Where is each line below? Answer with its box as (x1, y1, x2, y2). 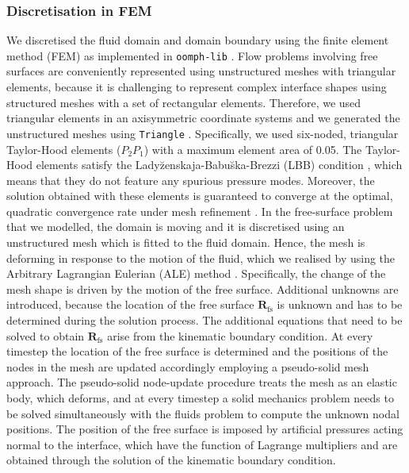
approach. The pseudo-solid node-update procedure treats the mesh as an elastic (6, 374, 397, 390)
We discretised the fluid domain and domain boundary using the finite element (6, 32, 389, 48)
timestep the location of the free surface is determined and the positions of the (6, 343, 388, 360)
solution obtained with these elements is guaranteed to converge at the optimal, (6, 187, 393, 204)
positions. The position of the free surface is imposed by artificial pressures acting (6, 421, 403, 437)
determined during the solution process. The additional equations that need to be (6, 312, 403, 329)
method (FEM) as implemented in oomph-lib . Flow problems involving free (6, 47, 378, 63)
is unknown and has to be (277, 296, 403, 313)
